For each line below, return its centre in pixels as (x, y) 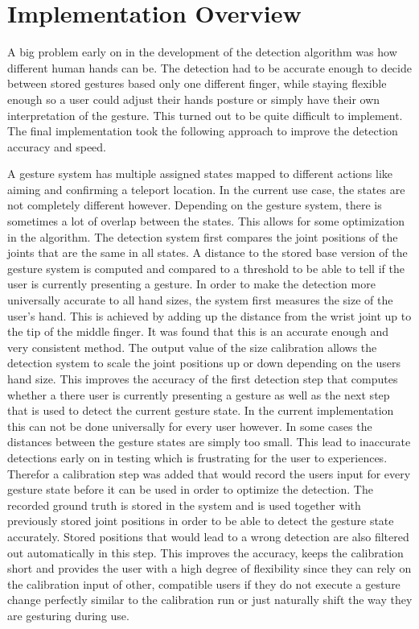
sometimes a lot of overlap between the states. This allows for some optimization (206, 221)
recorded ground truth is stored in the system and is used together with (184, 505)
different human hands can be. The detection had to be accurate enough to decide (209, 67)
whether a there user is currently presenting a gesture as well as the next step (199, 394)
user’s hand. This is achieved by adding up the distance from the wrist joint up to (209, 315)
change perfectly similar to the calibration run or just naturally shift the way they (210, 600)
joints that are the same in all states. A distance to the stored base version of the (207, 252)
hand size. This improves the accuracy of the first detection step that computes (203, 379)
